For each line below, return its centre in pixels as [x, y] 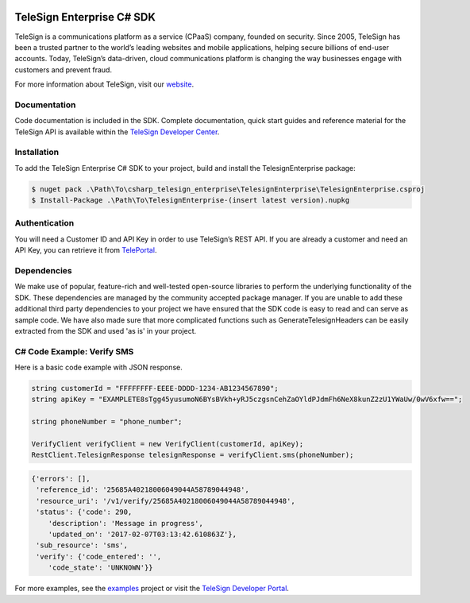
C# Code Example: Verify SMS [74, 351]
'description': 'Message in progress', [126, 523]
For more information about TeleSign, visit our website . [104, 84]
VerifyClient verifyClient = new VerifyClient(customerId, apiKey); [168, 444]
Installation [37, 153]
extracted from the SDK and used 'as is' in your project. [106, 330]
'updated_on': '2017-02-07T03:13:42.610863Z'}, [143, 534]
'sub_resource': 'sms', [82, 545]
